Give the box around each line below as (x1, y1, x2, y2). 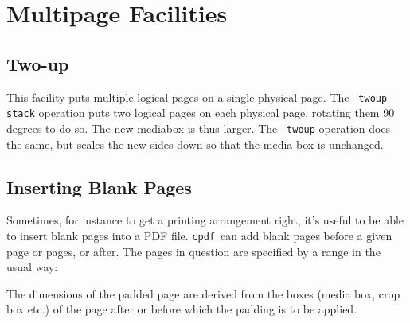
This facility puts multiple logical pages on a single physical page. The (6, 88, 349, 105)
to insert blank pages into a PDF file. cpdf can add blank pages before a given (6, 227, 392, 243)
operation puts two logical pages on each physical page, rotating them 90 (38, 104, 395, 121)
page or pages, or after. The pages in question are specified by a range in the (6, 243, 381, 259)
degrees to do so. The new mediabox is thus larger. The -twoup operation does (6, 119, 391, 136)
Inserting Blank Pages (6, 174, 192, 199)
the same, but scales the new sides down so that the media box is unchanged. (6, 135, 384, 152)
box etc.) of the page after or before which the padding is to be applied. (6, 301, 357, 317)
